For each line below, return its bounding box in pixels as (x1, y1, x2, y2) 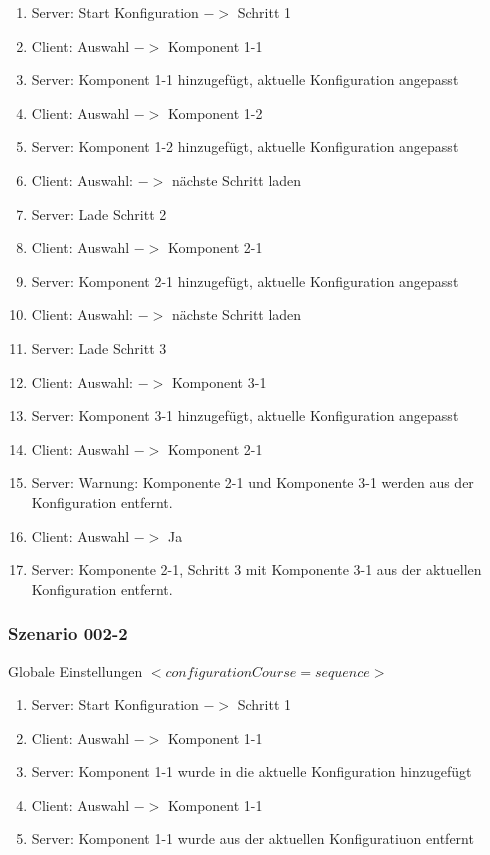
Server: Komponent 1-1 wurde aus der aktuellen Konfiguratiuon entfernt (31, 828, 474, 849)
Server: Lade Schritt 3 (31, 337, 167, 358)
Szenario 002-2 (8, 621, 128, 646)
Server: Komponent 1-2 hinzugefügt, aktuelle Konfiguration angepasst (31, 136, 459, 157)
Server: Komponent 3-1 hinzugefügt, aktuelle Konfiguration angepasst (31, 405, 459, 426)
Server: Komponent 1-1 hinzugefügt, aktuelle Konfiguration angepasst (31, 69, 459, 90)
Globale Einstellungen (8, 660, 143, 681)
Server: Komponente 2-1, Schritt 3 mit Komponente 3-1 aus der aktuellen (31, 559, 482, 580)
